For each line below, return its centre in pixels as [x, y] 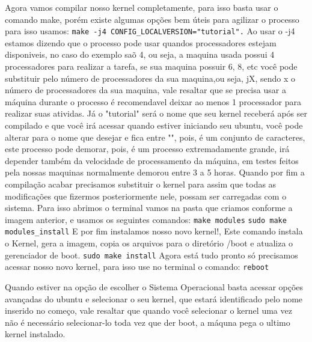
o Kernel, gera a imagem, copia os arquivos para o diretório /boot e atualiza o [149, 243]
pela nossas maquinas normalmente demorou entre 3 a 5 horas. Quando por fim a [155, 172]
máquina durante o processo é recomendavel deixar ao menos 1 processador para [153, 101]
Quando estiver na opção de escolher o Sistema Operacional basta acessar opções [154, 286]
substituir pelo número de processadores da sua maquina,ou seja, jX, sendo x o [150, 78]
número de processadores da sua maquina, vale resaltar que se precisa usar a [145, 90]
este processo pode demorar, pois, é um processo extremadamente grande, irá [147, 149]
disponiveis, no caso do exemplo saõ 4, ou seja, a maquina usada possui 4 [140, 54]
